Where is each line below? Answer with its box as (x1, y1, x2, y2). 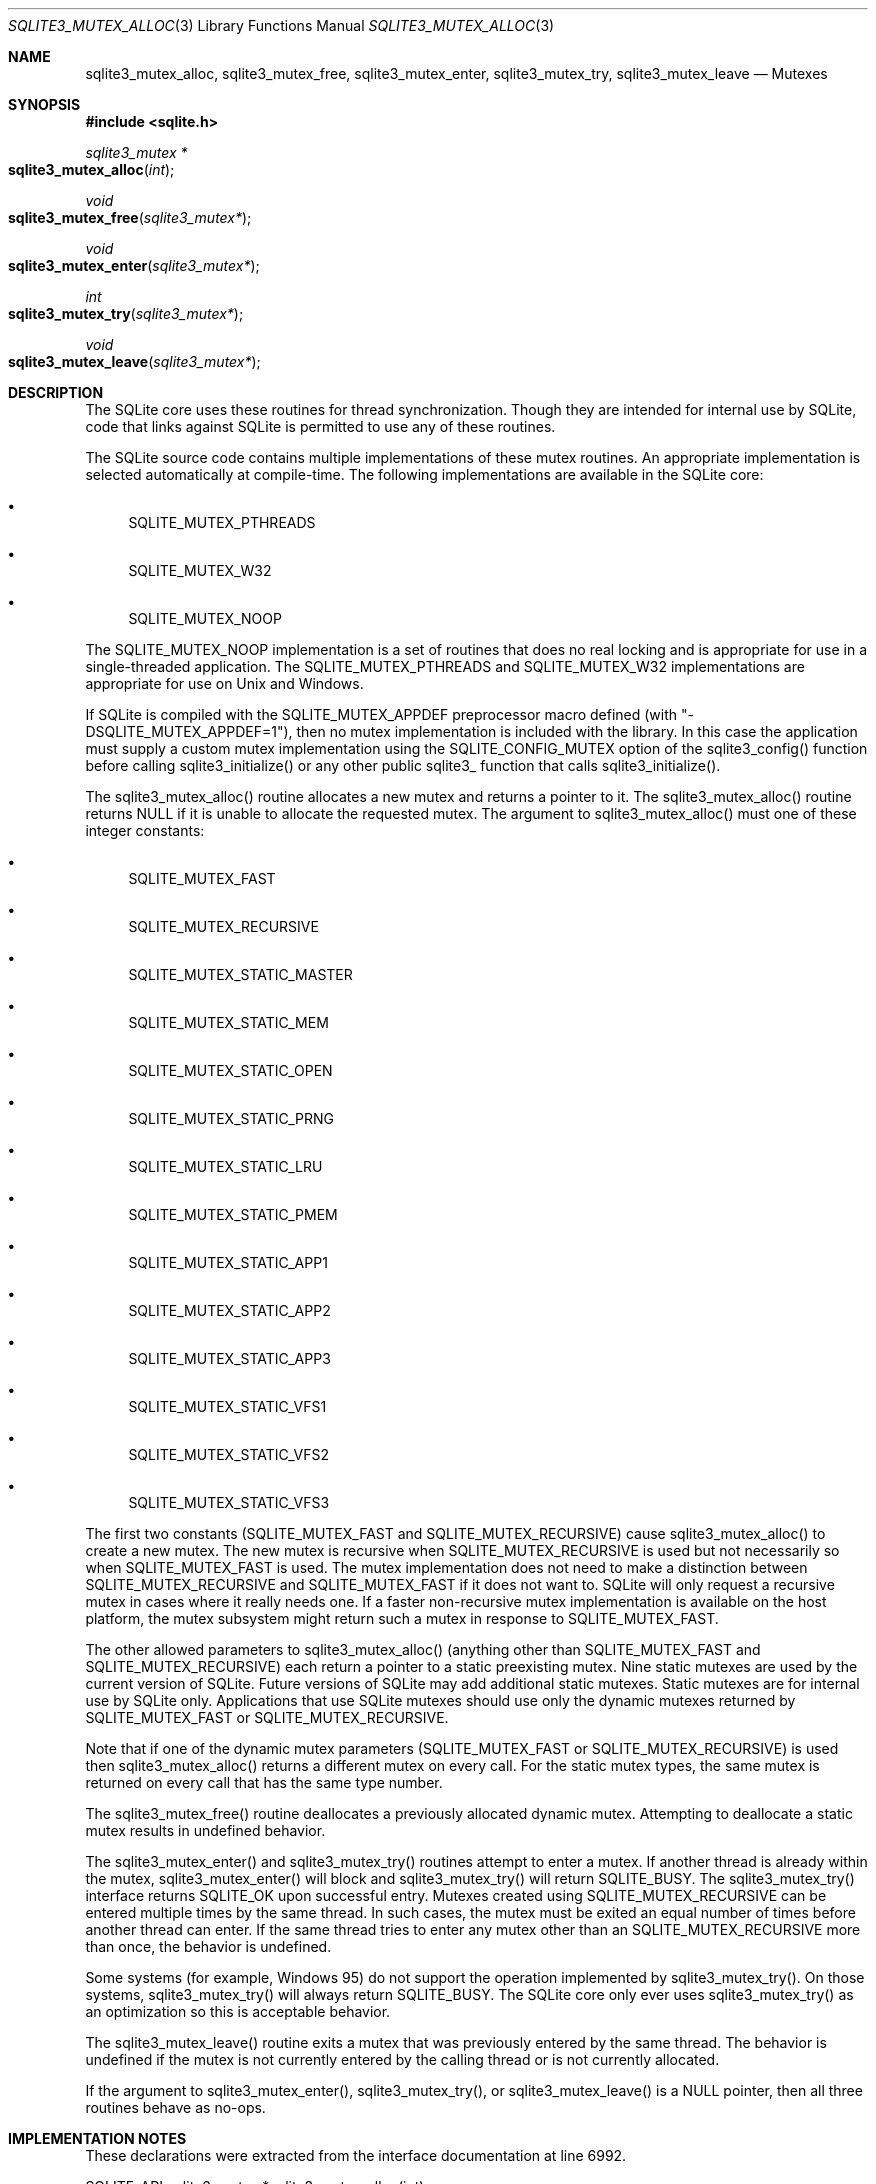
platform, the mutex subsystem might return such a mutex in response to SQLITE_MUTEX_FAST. (85, 1610, 719, 1627)
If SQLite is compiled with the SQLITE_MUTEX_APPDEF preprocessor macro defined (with (85, 706, 678, 723)
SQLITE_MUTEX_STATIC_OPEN (128, 1062, 333, 1079)
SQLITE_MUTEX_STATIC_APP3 (128, 1350, 331, 1367)
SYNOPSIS (8, 96, 81, 113)
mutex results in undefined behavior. (85, 1822, 326, 1839)
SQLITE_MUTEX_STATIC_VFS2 (128, 1446, 329, 1463)
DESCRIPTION (8, 384, 104, 401)
